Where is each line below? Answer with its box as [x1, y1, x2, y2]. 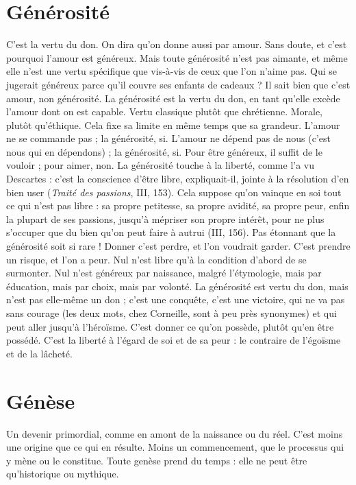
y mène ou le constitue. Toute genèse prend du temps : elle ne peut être [6, 453, 307, 467]
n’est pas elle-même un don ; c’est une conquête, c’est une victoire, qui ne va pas [6, 292, 345, 307]
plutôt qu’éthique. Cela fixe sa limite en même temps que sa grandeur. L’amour [6, 117, 340, 132]
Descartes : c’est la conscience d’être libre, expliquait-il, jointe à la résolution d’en [6, 171, 349, 186]
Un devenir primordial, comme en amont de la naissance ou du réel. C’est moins [6, 426, 343, 440]
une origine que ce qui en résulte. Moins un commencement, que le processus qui [6, 440, 344, 454]
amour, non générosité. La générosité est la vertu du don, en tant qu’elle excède [6, 91, 340, 105]
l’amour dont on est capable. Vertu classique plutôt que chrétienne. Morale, [6, 104, 323, 119]
